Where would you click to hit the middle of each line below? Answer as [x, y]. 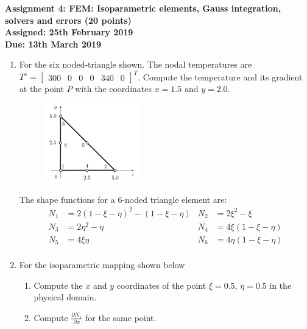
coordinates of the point [161, 285]
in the [281, 285]
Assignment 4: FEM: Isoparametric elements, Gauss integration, [143, 8]
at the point [41, 89]
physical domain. [65, 297]
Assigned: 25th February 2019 [69, 32]
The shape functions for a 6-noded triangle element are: [123, 199]
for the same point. [121, 317]
